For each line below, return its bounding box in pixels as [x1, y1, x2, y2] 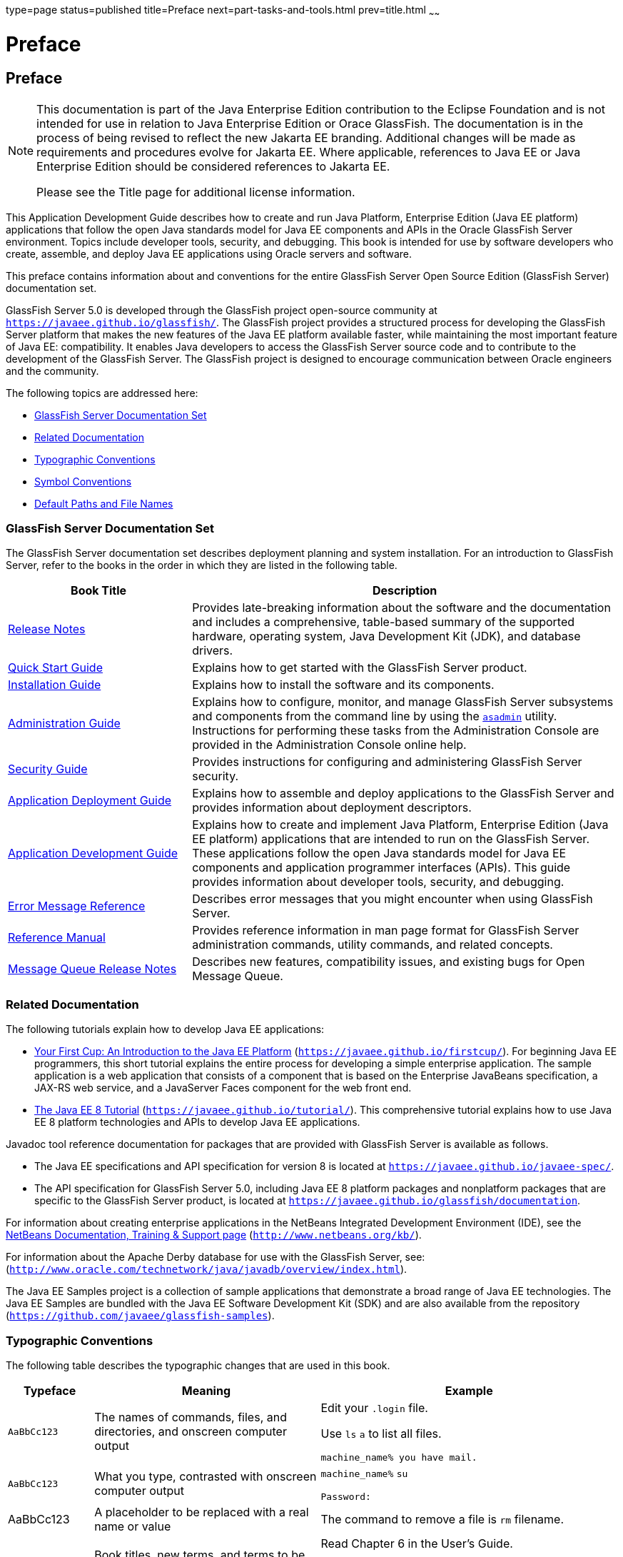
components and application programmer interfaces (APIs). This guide [192, 860, 571, 875]
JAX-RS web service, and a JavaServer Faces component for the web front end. [34, 1082, 412, 1094]
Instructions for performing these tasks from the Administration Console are [192, 723, 599, 738]
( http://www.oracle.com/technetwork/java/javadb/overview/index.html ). [6, 1263, 407, 1276]
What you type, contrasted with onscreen [94, 1469, 317, 1484]
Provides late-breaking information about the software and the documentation [192, 600, 611, 615]
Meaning [181, 1383, 231, 1398]
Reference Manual [8, 930, 106, 945]
